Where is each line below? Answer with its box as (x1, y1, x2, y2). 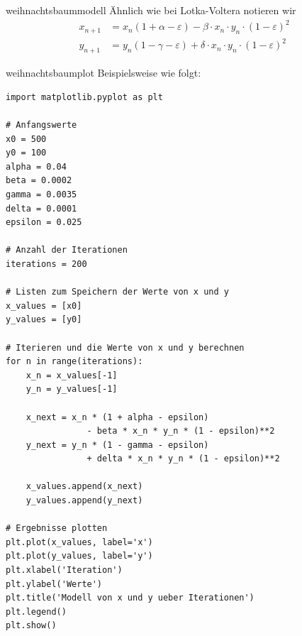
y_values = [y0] (6, 314, 82, 325)
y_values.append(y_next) (26, 495, 143, 506)
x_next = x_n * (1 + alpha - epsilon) (26, 412, 209, 422)
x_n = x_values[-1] (26, 370, 118, 380)
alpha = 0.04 (6, 161, 67, 172)
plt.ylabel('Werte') (6, 579, 103, 589)
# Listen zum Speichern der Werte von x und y (6, 287, 229, 297)
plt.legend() (6, 606, 67, 617)
